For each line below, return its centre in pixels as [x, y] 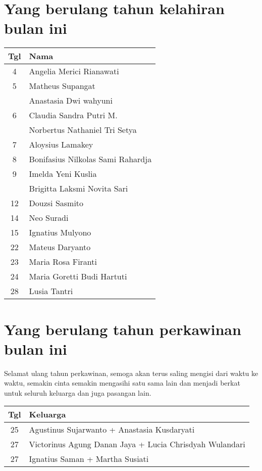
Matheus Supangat [62, 86]
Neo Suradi [49, 218]
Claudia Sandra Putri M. [73, 115]
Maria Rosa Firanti [63, 262]
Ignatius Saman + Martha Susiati [89, 459]
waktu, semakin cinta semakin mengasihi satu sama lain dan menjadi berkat [122, 383]
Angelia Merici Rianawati [74, 71]
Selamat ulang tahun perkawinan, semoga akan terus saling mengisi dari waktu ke [131, 373]
